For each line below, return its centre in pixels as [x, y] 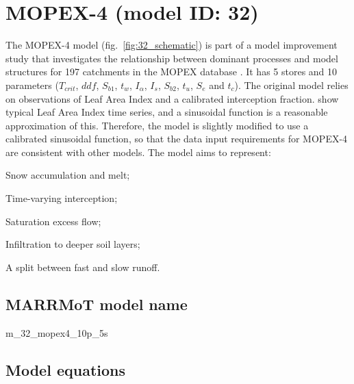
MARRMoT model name [97, 304]
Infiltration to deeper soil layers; [73, 244]
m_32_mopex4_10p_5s [57, 332]
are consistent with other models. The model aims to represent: [138, 152]
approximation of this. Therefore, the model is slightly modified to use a [157, 125]
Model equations [65, 369]
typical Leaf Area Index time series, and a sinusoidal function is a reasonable [167, 112]
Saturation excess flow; [53, 221]
